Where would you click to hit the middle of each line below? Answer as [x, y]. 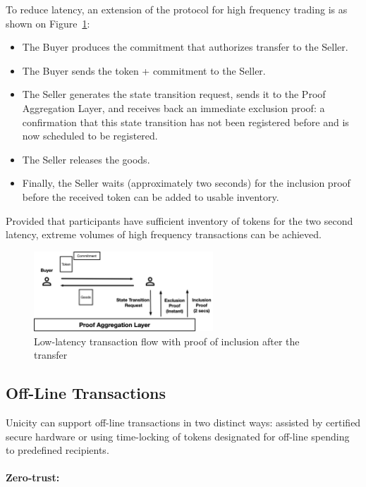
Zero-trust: [33, 477]
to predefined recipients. [57, 450]
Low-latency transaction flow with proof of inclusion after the [167, 341]
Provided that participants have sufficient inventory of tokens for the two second [179, 220]
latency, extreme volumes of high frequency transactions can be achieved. [164, 234]
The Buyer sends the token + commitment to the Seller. [144, 70]
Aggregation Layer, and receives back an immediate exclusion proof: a [173, 107]
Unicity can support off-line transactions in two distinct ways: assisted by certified [183, 422]
